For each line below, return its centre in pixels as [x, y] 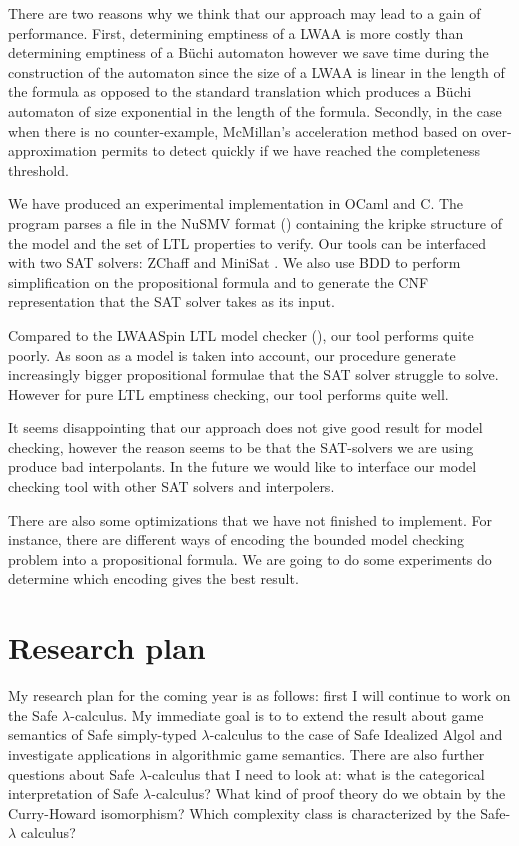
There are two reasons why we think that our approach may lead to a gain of [244, 13]
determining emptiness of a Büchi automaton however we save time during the [248, 52]
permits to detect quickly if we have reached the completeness [291, 150]
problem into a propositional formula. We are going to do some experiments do [250, 558]
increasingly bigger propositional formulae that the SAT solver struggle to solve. [253, 374]
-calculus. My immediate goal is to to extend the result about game [277, 714]
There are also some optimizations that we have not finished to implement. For [250, 519]
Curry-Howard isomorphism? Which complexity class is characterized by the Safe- [259, 812]
